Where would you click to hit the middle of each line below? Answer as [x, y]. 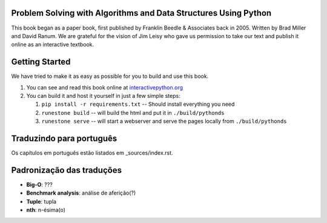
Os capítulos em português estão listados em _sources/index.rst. [92, 153]
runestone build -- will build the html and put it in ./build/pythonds [133, 112]
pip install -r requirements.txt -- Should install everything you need [138, 104]
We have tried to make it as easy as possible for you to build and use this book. [110, 76]
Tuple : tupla [41, 201]
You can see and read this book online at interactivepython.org [105, 87]
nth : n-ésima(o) [46, 210]
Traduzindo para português [64, 138]
